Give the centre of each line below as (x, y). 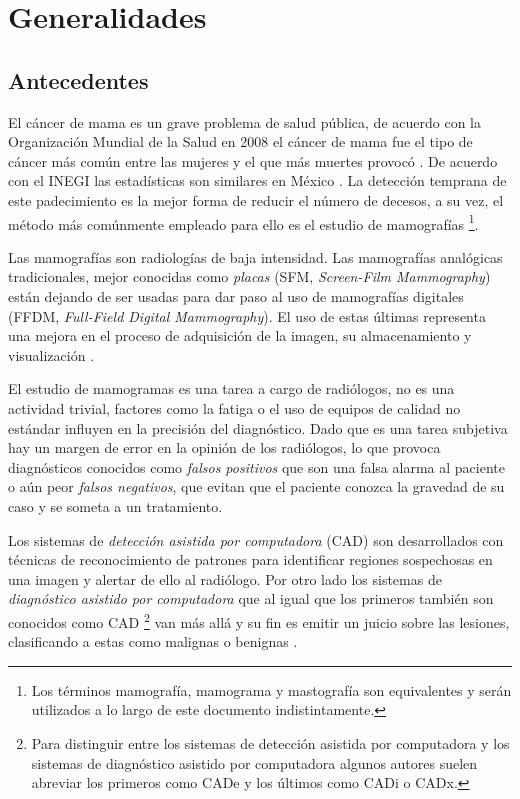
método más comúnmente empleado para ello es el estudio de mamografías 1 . (243, 222)
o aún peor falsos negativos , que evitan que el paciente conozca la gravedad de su (256, 486)
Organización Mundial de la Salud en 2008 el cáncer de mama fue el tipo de (240, 141)
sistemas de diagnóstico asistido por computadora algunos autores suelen (254, 762)
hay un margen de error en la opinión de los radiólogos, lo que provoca (224, 447)
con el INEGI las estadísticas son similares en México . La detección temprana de (257, 180)
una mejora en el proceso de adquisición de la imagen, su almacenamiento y (240, 335)
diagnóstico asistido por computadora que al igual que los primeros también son (251, 598)
